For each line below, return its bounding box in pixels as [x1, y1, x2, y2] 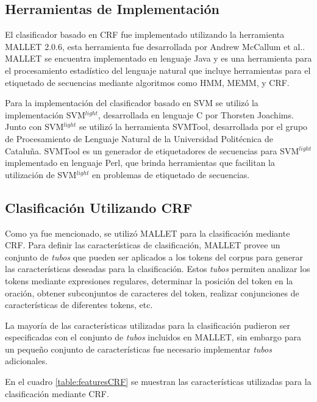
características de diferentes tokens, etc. [5, 298, 153, 311]
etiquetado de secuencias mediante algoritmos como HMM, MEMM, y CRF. [5, 76, 290, 88]
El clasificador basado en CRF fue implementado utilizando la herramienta [5, 28, 285, 41]
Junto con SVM [5, 120, 64, 133]
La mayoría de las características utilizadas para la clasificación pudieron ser [5, 318, 290, 331]
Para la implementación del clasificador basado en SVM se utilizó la [5, 96, 258, 109]
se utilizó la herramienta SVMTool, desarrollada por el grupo [79, 120, 308, 133]
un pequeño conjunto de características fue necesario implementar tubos [5, 342, 272, 355]
